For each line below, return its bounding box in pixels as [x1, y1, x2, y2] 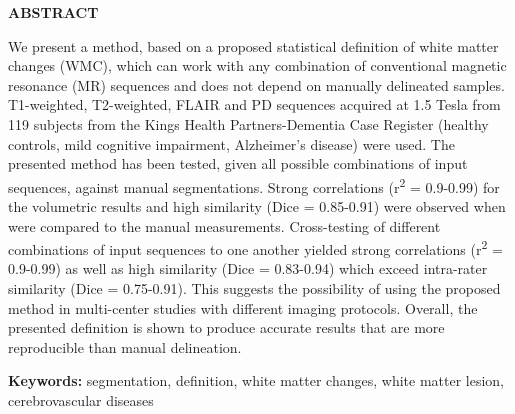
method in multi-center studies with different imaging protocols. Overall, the [8, 297, 478, 318]
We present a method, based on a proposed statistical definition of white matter [8, 35, 499, 56]
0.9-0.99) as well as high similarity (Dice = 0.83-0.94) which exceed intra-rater [8, 258, 488, 279]
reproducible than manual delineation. [8, 336, 242, 357]
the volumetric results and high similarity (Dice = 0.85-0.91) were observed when [8, 196, 506, 216]
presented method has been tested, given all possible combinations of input [8, 153, 468, 174]
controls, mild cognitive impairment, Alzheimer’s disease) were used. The [8, 133, 455, 154]
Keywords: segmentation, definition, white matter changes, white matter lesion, [8, 370, 504, 391]
